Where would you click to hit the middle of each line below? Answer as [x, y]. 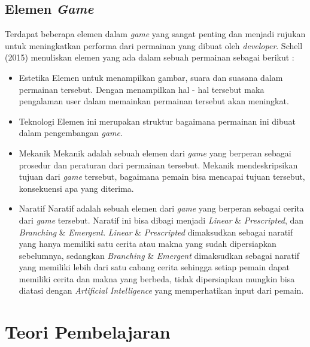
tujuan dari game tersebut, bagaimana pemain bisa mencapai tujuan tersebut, [162, 176]
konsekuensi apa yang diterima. [76, 188]
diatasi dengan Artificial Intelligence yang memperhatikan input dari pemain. [161, 290]
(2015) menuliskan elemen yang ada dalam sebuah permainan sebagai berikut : [150, 57]
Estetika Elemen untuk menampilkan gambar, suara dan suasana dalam [151, 77]
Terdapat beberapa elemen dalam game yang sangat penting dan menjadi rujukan [155, 34]
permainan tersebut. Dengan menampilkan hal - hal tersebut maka [142, 89]
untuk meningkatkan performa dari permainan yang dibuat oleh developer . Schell [154, 45]
